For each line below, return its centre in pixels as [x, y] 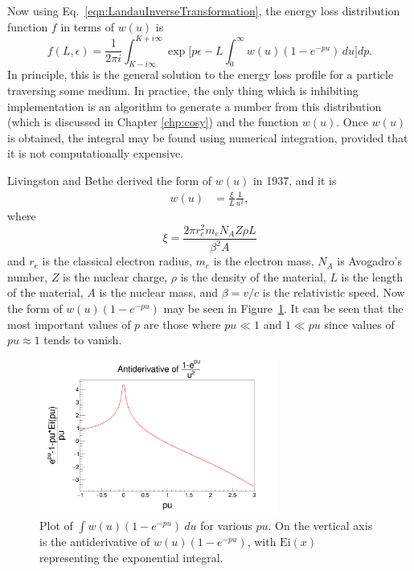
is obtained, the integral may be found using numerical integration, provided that [208, 137]
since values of [359, 324]
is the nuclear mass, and [159, 292]
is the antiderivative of [95, 542]
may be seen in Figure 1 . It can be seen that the [283, 308]
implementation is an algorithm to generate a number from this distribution [195, 106]
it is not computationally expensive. [96, 153]
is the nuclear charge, [115, 276]
